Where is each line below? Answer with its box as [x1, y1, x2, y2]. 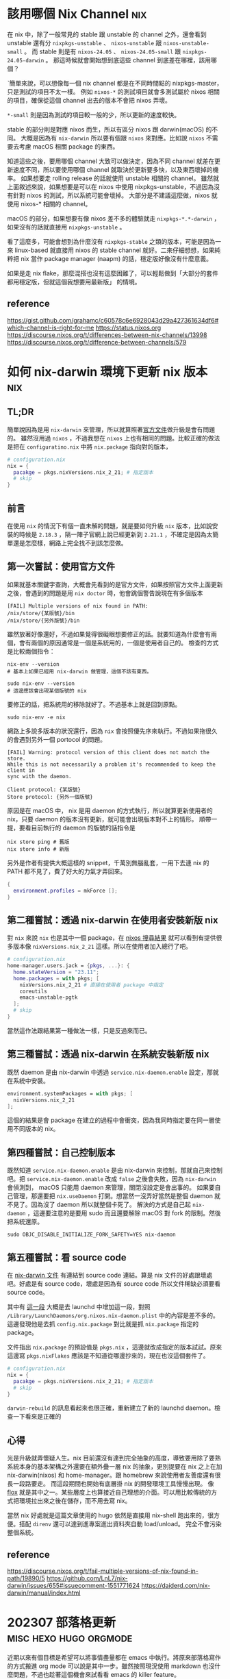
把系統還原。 [7, 1217, 43, 1226]
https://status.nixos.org [95, 323, 162, 332]
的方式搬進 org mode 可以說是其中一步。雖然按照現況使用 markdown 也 [7, 1662, 209, 1670]
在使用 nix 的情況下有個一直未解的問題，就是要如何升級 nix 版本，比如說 [7, 521, 212, 530]
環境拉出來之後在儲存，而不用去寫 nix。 [18, 1497, 131, 1505]
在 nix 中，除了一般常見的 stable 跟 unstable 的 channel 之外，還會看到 [7, 30, 207, 38]
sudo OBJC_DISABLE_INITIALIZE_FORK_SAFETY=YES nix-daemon [7, 1231, 176, 1239]
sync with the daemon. [7, 773, 72, 780]
